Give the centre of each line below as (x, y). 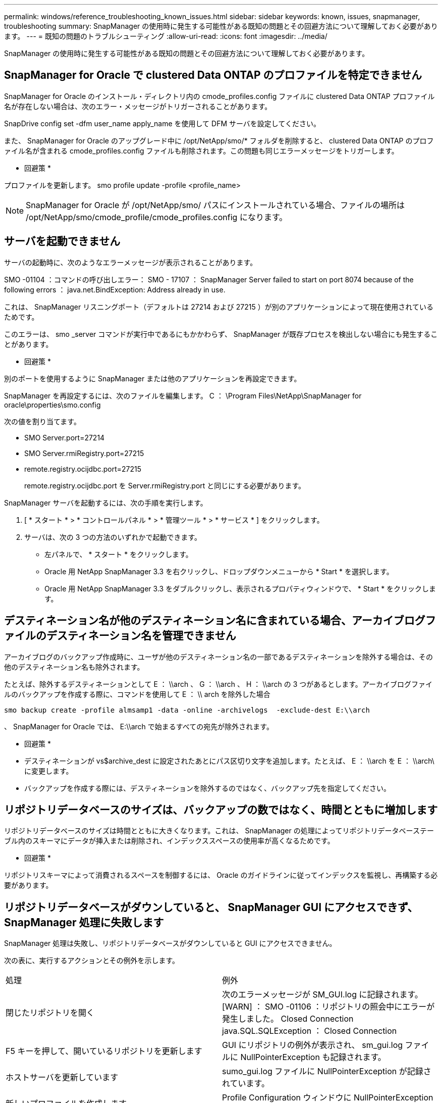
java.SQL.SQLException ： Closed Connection (310, 1031)
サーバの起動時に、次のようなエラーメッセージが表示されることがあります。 (131, 262)
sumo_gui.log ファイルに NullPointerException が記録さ (327, 1071)
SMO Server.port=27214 (65, 437)
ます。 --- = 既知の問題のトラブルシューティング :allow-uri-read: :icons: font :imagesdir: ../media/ (166, 36)
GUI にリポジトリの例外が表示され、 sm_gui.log (313, 1045)
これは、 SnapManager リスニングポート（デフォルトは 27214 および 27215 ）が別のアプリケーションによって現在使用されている (219, 307)
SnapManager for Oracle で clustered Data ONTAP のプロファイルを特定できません (213, 75)
